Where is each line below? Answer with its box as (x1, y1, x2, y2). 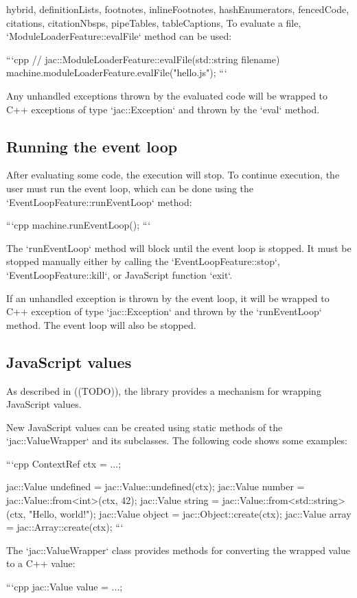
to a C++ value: (6, 556, 76, 571)
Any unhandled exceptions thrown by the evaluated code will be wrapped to (6, 88, 328, 102)
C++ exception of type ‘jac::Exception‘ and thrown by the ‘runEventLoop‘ (6, 304, 322, 319)
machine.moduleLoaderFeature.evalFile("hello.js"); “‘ (6, 65, 227, 80)
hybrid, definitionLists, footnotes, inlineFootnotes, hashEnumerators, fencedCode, (6, 2, 349, 16)
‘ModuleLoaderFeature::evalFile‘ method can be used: (6, 29, 232, 43)
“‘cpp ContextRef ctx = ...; (6, 456, 122, 470)
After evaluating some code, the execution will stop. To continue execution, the (6, 168, 340, 182)
